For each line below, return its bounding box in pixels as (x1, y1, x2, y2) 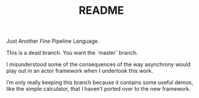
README (78, 4, 124, 17)
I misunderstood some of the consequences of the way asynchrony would (6, 61, 191, 68)
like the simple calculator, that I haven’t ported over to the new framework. (6, 85, 191, 93)
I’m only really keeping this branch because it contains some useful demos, (6, 79, 194, 86)
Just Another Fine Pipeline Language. (6, 37, 99, 45)
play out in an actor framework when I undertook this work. (6, 67, 154, 75)
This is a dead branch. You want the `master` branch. (6, 49, 138, 57)
